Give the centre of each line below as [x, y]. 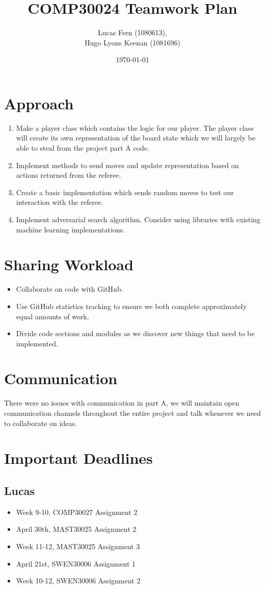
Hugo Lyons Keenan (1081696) [132, 42]
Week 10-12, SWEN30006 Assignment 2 [78, 581]
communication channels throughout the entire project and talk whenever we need [132, 413]
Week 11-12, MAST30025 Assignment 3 [78, 546]
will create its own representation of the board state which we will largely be [136, 138]
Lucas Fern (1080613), [132, 32]
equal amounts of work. [52, 316]
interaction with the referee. [60, 202]
